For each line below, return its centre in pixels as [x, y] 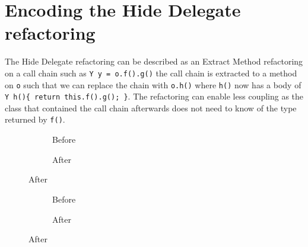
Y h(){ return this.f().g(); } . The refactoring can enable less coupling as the [154, 96]
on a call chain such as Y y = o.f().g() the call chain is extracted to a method [151, 73]
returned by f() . [35, 119]
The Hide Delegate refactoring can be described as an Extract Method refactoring [154, 61]
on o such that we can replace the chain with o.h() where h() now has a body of [153, 84]
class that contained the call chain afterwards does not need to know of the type [151, 108]
